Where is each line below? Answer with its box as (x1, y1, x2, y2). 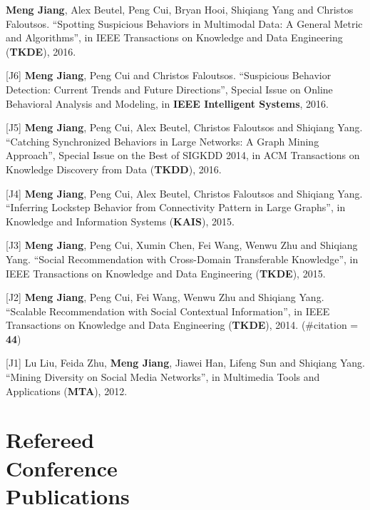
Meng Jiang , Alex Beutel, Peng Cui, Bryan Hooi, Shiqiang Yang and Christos (6, 2, 354, 16)
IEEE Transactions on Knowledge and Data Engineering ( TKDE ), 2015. (6, 265, 326, 280)
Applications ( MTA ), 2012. (6, 383, 128, 398)
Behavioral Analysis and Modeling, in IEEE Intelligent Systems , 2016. (6, 96, 329, 111)
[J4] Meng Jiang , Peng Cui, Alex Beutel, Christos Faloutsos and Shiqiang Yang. (6, 185, 363, 200)
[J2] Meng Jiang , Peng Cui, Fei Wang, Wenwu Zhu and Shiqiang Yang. (6, 290, 324, 305)
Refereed (6, 425, 95, 454)
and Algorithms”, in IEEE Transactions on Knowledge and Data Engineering (6, 30, 343, 45)
